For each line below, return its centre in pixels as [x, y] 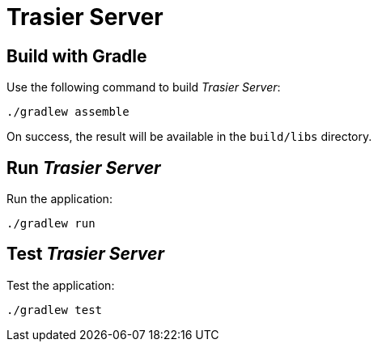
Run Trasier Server [84, 168]
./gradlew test [55, 310]
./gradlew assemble [68, 112]
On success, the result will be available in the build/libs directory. [189, 137]
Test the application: [61, 285]
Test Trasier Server [85, 254]
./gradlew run [51, 224]
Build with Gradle [77, 56]
